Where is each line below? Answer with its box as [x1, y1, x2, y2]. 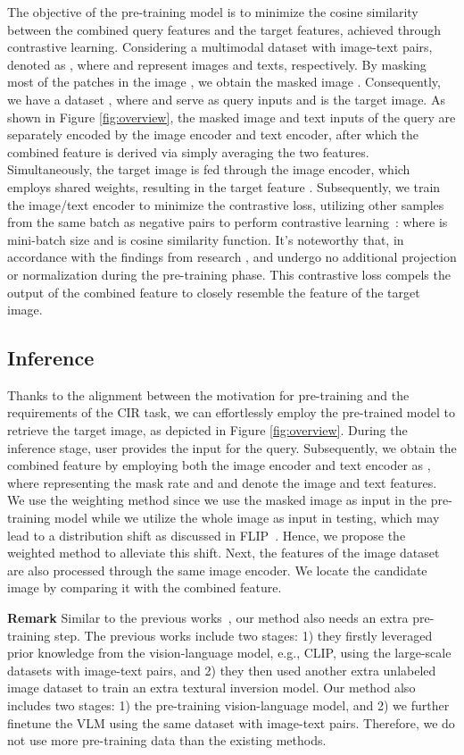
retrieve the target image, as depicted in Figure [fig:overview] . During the [7, 421, 408, 440]
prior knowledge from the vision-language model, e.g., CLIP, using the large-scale [7, 643, 452, 662]
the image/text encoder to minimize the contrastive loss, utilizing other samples [7, 195, 444, 214]
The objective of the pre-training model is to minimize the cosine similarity [7, 3, 418, 21]
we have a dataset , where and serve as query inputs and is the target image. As [7, 89, 445, 108]
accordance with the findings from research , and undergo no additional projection [7, 247, 457, 266]
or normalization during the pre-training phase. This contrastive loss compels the [7, 264, 451, 283]
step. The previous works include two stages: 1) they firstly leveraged [54, 625, 433, 644]
